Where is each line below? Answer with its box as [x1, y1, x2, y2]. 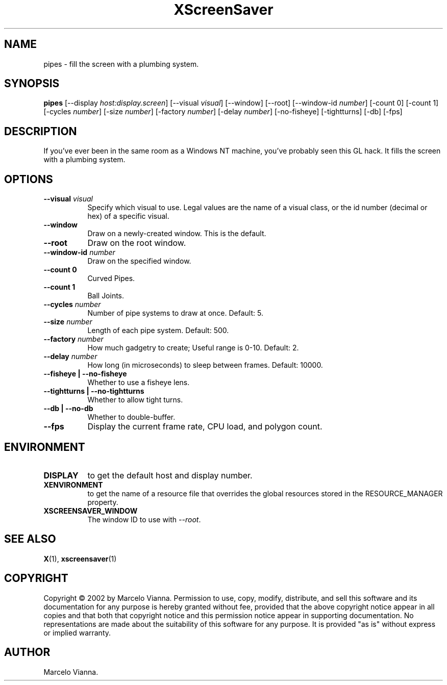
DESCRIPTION [4, 124, 77, 138]
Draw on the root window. [87, 238, 186, 248]
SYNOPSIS [4, 77, 60, 90]
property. [87, 497, 118, 506]
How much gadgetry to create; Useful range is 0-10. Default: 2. [87, 343, 299, 352]
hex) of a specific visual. [87, 212, 169, 221]
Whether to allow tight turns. [87, 395, 183, 404]
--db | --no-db [43, 404, 93, 413]
